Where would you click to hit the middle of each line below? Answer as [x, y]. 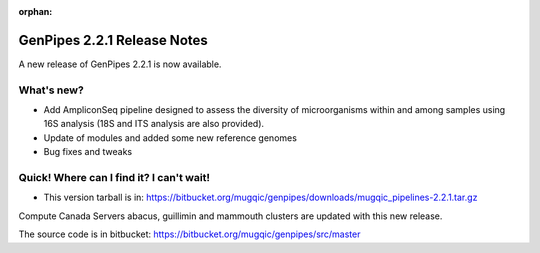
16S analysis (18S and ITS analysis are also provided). [154, 124]
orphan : [35, 11]
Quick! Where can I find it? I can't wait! [114, 177]
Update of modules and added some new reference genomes [170, 137]
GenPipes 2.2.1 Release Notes [113, 40]
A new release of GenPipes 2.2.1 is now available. [120, 64]
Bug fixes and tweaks [88, 152]
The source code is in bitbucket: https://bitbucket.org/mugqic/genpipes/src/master [189, 234]
